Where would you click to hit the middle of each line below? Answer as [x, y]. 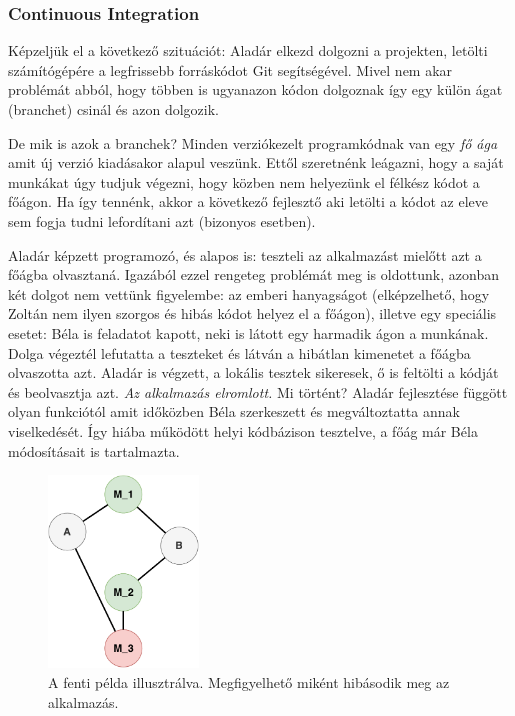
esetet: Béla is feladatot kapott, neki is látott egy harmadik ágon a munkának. [248, 332]
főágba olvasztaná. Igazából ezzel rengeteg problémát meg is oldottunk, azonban [253, 274]
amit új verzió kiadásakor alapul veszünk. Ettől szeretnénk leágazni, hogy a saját [256, 162]
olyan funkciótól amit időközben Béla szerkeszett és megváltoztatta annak [234, 411]
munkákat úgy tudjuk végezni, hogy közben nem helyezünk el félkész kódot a [244, 181]
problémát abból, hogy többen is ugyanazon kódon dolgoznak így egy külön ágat [255, 89]
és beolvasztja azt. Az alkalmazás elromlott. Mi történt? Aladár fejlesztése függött [258, 391]
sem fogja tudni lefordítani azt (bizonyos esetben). [162, 220]
